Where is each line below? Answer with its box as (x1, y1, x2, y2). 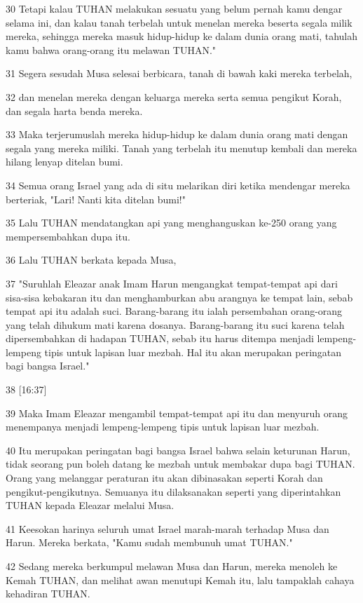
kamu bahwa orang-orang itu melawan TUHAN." (6, 42, 217, 57)
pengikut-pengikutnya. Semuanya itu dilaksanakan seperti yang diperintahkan (6, 484, 341, 499)
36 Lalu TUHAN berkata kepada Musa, (6, 252, 177, 267)
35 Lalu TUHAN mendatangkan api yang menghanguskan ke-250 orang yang (6, 215, 337, 230)
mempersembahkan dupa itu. (6, 229, 130, 243)
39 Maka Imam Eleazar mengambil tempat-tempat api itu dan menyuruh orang (6, 405, 348, 420)
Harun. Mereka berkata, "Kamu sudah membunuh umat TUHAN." (6, 535, 293, 550)
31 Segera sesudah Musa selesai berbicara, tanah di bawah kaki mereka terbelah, (6, 66, 352, 81)
